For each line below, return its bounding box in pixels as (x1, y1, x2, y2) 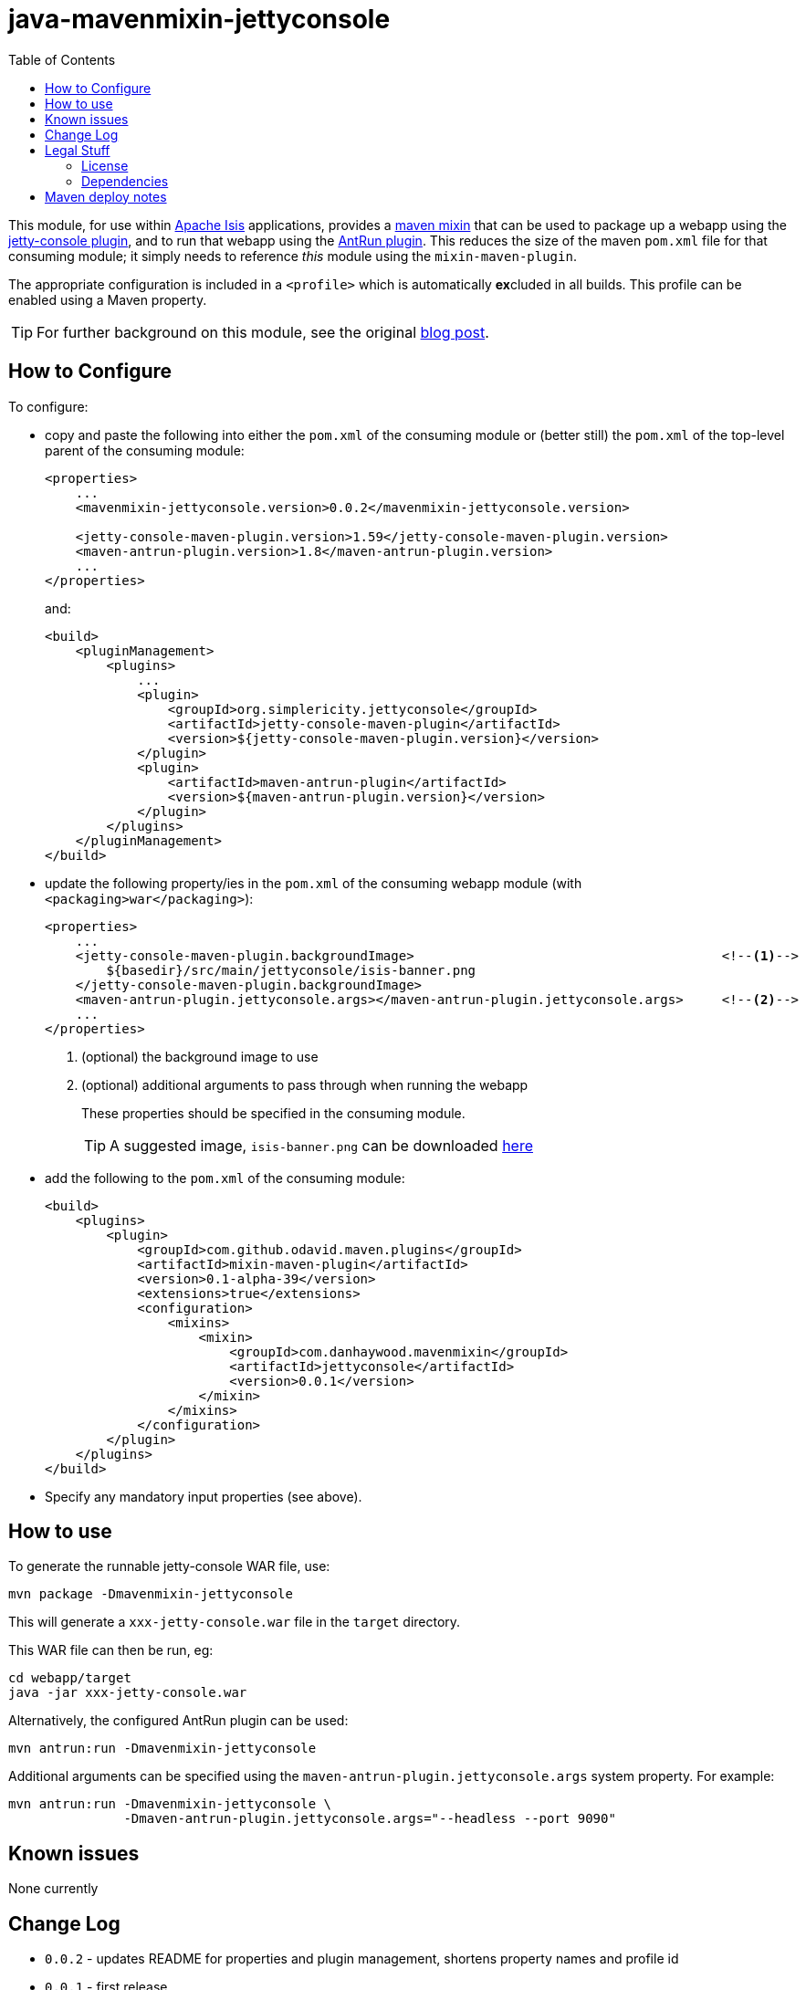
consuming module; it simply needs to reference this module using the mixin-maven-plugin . (8, 247, 577, 264)
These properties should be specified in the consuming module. (81, 1105, 466, 1121)
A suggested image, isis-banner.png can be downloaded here (110, 1136, 533, 1155)
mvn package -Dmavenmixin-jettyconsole (8, 1587, 293, 1602)
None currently (8, 1880, 99, 1897)
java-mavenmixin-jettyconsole (8, 4, 391, 35)
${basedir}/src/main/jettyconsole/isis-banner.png (106, 962, 476, 978)
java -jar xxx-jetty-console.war (8, 1685, 247, 1701)
